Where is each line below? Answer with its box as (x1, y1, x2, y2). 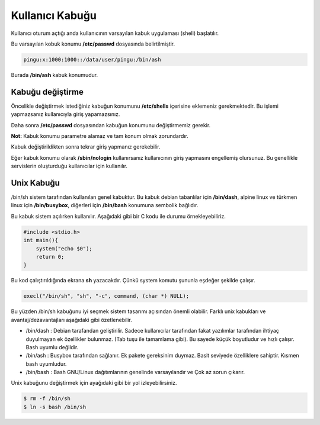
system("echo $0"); (36, 245, 93, 252)
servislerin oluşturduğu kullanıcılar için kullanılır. (11, 163, 127, 170)
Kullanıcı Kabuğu (11, 9, 97, 22)
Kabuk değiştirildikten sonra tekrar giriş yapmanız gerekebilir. (11, 143, 161, 150)
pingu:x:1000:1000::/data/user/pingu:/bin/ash (23, 56, 161, 63)
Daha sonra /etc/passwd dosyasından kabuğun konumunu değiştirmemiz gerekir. (11, 121, 211, 128)
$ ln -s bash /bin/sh (23, 403, 87, 410)
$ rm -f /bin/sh (23, 395, 71, 402)
